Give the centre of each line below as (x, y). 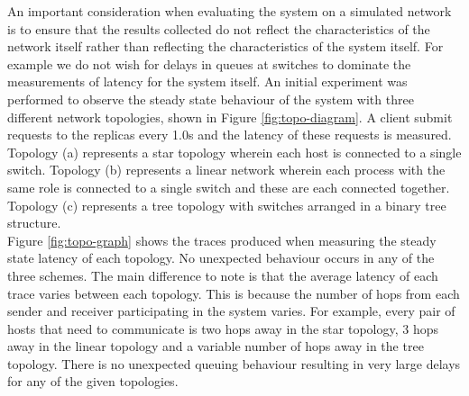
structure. (34, 223)
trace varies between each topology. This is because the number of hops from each (234, 293)
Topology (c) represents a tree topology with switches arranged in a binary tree (227, 205)
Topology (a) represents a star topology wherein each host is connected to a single (234, 152)
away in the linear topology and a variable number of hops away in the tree (216, 346)
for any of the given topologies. (93, 381)
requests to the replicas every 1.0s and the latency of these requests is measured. (230, 135)
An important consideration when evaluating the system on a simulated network (230, 11)
